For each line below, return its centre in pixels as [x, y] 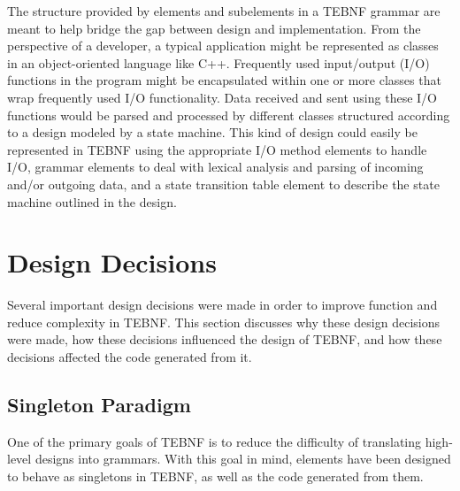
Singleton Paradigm [99, 405]
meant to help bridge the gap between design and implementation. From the [214, 28]
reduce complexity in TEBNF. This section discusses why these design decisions [223, 322]
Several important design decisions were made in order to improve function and [222, 305]
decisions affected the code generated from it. [130, 357]
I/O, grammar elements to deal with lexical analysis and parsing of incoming [215, 167]
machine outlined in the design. [92, 201]
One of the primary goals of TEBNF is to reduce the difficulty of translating [215, 441]
